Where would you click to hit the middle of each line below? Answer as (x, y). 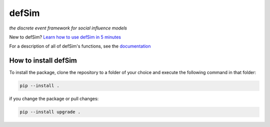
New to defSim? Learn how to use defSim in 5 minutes (65, 37)
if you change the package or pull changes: (54, 99)
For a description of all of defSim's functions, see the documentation (80, 46)
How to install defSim (43, 61)
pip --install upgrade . (50, 112)
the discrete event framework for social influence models (68, 28)
